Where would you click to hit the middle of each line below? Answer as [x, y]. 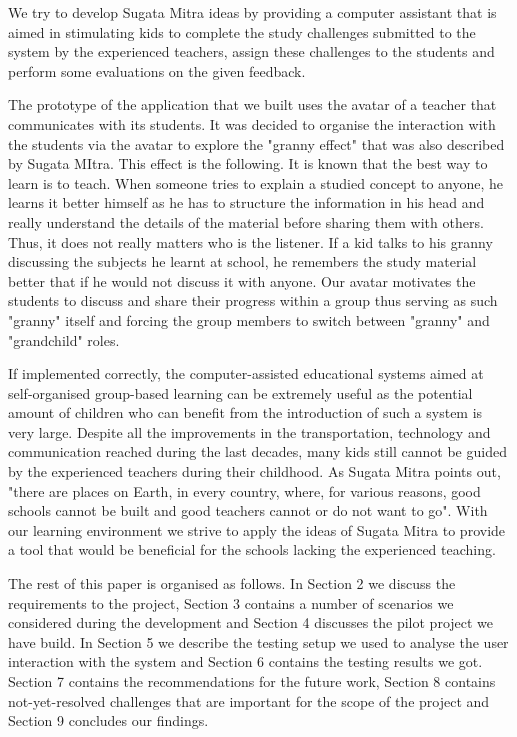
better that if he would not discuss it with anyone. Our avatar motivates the [242, 280]
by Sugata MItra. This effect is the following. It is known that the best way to [248, 163]
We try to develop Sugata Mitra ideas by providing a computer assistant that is [252, 12]
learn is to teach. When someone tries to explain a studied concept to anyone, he [256, 182]
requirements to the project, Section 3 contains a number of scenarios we [231, 602]
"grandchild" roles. [64, 339]
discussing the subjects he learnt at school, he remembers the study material [242, 261]
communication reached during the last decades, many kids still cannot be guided [257, 451]
